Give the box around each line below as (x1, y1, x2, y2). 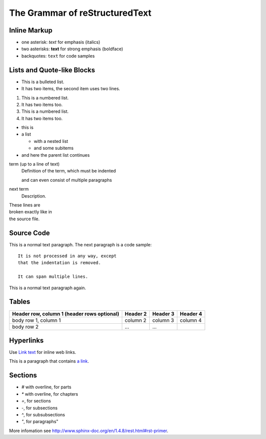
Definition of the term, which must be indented (21, 168, 116, 174)
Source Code (9, 229, 50, 237)
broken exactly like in (9, 209, 52, 215)
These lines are (9, 202, 40, 208)
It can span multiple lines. (18, 274, 88, 279)
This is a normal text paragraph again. (9, 285, 86, 291)
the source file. (9, 216, 40, 222)
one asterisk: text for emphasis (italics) (21, 39, 100, 45)
